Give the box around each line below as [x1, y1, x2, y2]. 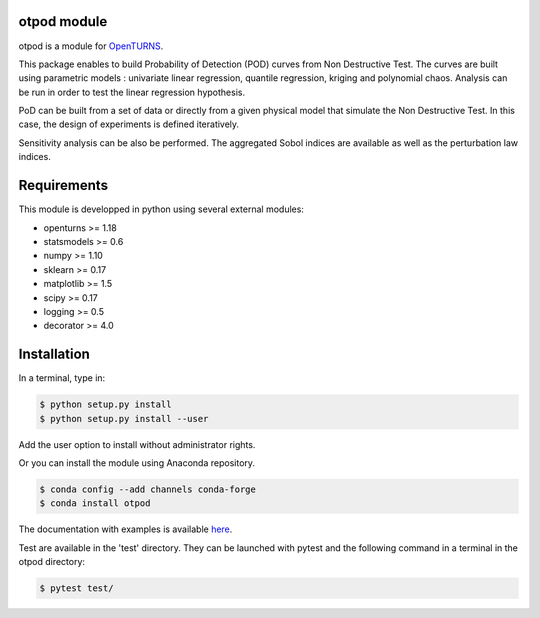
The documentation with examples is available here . [18, 523, 233, 535]
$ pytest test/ [39, 583, 114, 594]
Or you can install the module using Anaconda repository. [18, 456, 255, 469]
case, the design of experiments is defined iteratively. [18, 118, 240, 130]
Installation [18, 346, 90, 363]
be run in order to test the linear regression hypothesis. [18, 86, 245, 98]
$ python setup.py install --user [39, 413, 209, 424]
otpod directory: [18, 556, 85, 568]
